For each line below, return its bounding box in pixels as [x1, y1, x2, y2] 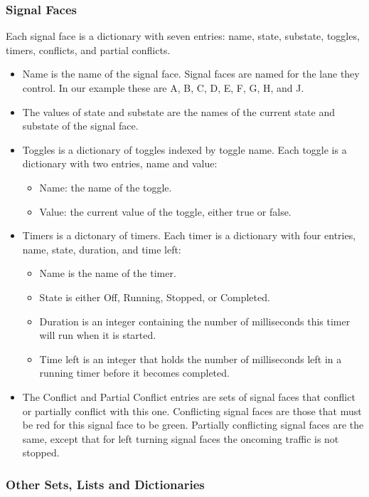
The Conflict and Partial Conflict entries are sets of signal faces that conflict [22, 389, 355, 404]
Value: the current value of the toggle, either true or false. [39, 204, 292, 219]
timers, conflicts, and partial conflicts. [6, 42, 171, 57]
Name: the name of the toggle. [39, 179, 172, 194]
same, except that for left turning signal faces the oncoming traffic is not [22, 431, 339, 446]
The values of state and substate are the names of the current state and [22, 104, 335, 119]
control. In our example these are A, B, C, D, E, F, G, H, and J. [22, 80, 304, 95]
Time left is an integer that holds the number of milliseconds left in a [39, 351, 342, 366]
